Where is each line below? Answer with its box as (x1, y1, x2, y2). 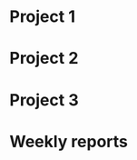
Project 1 (9, 6, 75, 27)
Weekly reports (9, 131, 129, 152)
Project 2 (9, 48, 79, 69)
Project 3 (9, 89, 79, 110)
